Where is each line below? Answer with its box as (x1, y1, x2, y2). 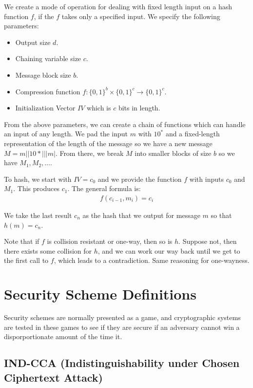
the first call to (4, 255, 49, 265)
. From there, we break (55, 148, 124, 158)
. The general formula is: (67, 183, 141, 194)
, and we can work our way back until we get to (97, 245, 240, 256)
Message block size (15, 69, 71, 80)
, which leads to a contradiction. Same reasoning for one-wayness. (54, 255, 250, 265)
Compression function (15, 86, 80, 96)
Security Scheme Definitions (4, 284, 196, 304)
